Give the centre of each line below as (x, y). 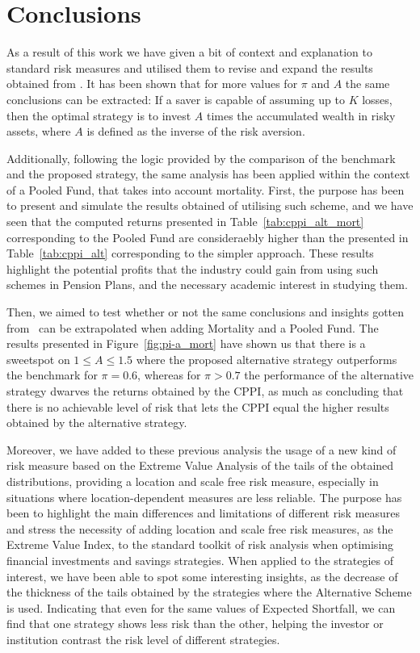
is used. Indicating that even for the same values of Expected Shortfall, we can (201, 607)
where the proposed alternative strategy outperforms (267, 359)
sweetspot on (38, 359)
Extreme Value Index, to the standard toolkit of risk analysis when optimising (200, 544)
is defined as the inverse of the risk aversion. (196, 131)
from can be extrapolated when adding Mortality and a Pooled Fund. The (193, 327)
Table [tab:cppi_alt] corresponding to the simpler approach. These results (190, 253)
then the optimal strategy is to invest (99, 115)
